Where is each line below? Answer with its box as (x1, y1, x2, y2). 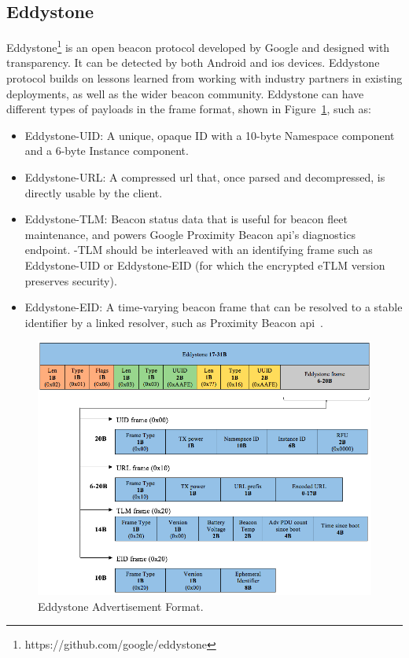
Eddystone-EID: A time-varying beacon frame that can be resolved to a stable (24, 299, 403, 315)
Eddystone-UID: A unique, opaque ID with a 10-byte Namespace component (24, 127, 395, 143)
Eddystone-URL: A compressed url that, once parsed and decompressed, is (24, 169, 385, 186)
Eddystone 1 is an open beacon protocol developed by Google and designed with (6, 37, 390, 55)
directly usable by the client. (24, 184, 163, 200)
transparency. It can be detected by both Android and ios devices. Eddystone (6, 54, 380, 71)
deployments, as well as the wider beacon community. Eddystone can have (6, 85, 364, 101)
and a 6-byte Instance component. (24, 142, 189, 159)
